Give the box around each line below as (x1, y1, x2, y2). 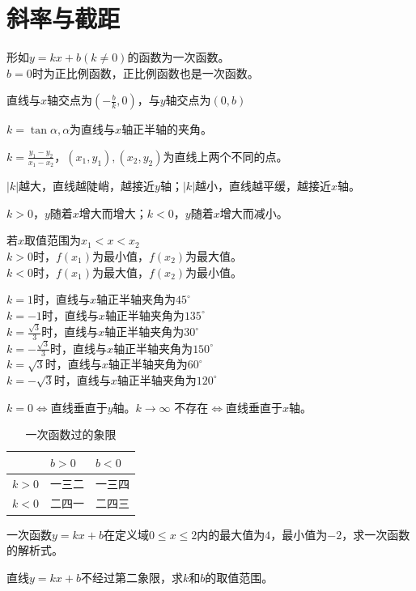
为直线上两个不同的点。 (163, 147, 288, 164)
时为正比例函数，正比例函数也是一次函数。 (32, 64, 259, 81)
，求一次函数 (342, 525, 410, 542)
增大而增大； (79, 204, 147, 221)
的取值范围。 (205, 568, 274, 585)
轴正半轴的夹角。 (121, 121, 213, 138)
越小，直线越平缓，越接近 (195, 177, 332, 194)
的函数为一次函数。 (127, 49, 230, 66)
